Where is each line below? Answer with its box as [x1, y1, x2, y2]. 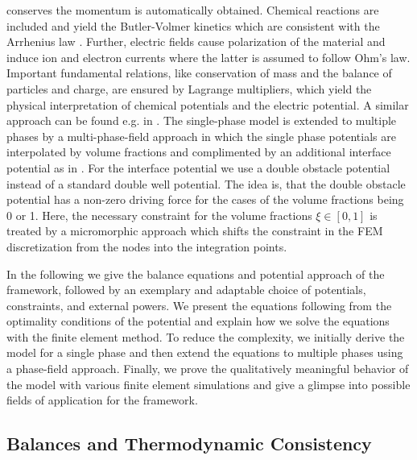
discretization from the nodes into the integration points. [6, 238, 287, 255]
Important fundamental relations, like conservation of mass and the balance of [6, 64, 392, 81]
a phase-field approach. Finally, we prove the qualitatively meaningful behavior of [6, 360, 409, 377]
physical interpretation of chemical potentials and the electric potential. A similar [6, 96, 409, 113]
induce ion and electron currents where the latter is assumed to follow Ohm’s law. [6, 48, 411, 65]
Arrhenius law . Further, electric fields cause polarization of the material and [6, 33, 386, 50]
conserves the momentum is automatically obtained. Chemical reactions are [6, 2, 379, 18]
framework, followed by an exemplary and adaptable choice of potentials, [6, 281, 366, 298]
